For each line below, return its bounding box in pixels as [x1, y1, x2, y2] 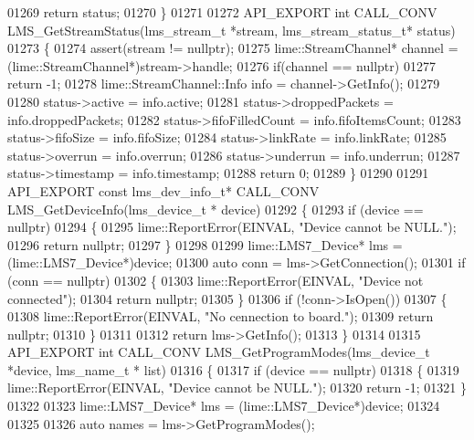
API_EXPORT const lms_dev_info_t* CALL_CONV [7, 181, 320, 200]
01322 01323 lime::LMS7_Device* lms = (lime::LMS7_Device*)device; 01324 [7, 396, 440, 415]
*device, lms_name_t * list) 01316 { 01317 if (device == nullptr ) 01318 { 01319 [7, 360, 459, 379]
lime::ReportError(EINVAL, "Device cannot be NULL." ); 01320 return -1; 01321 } [7, 378, 467, 397]
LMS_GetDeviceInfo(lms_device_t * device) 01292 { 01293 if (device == [7, 199, 424, 218]
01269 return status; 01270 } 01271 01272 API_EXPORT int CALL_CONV [7, 3, 437, 21]
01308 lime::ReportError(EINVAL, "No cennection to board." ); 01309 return [7, 307, 434, 326]
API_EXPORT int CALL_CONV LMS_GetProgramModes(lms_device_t [7, 342, 430, 361]
